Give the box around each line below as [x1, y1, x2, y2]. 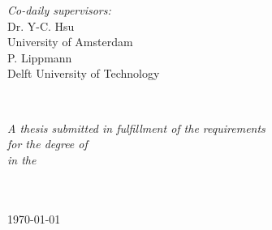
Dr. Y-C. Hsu [7, 17, 75, 34]
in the [7, 151, 37, 168]
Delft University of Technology [7, 65, 160, 82]
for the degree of [7, 135, 88, 152]
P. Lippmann [7, 49, 72, 66]
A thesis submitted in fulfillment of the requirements [7, 119, 266, 136]
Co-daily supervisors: [7, 2, 111, 18]
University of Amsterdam [7, 33, 133, 50]
